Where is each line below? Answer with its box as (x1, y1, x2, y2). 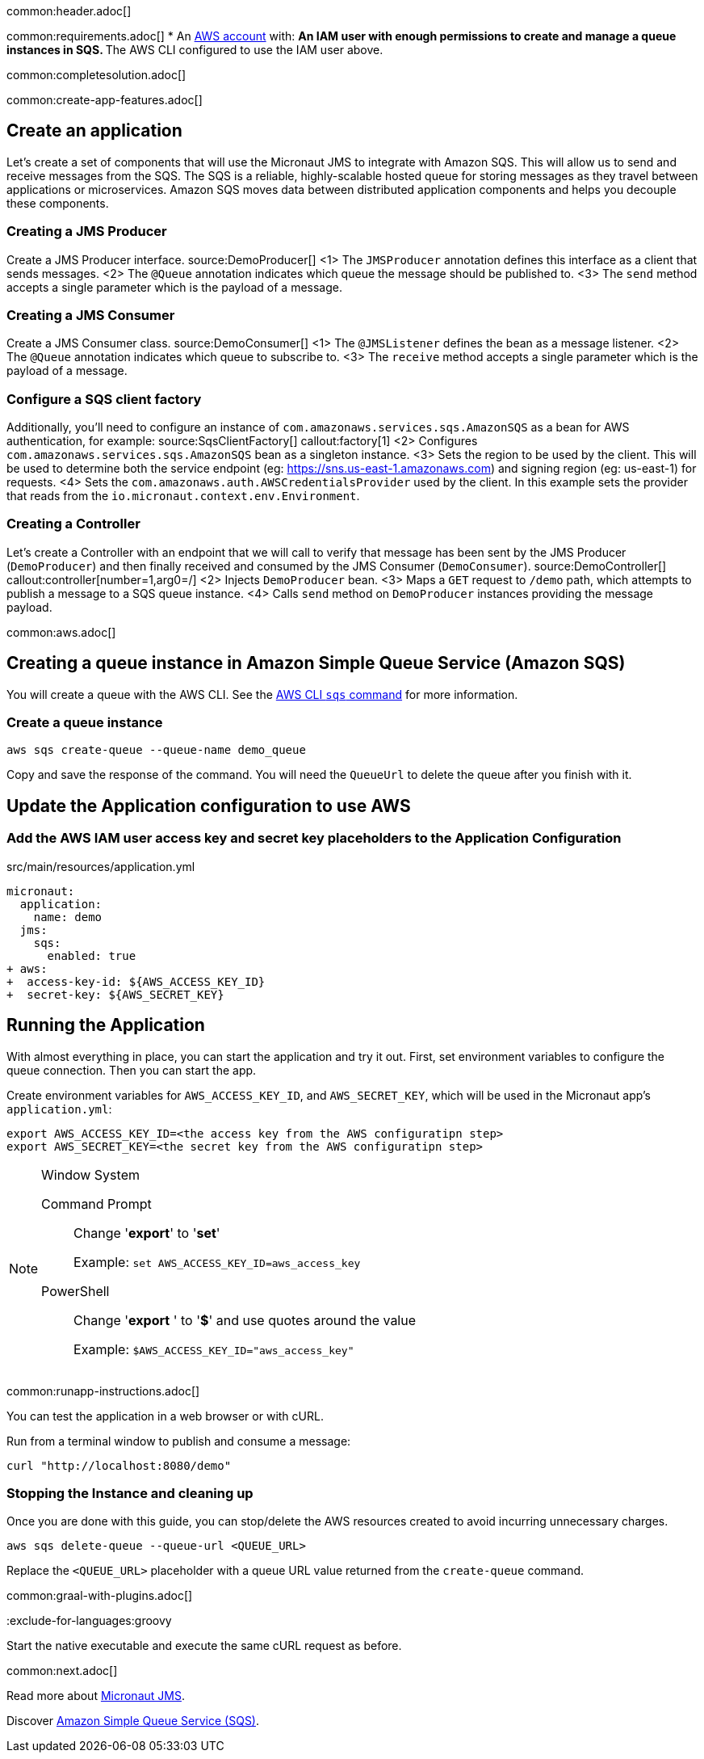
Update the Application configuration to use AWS (6, 795, 411, 816)
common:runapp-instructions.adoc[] (6, 1383, 200, 1398)
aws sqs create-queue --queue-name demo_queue (6, 743, 306, 757)
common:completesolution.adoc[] (6, 68, 186, 82)
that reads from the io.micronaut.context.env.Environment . (6, 489, 360, 503)
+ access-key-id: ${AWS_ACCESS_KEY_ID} (6, 974, 266, 988)
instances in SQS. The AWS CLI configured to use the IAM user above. (6, 43, 383, 57)
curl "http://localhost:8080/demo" (6, 1458, 232, 1472)
